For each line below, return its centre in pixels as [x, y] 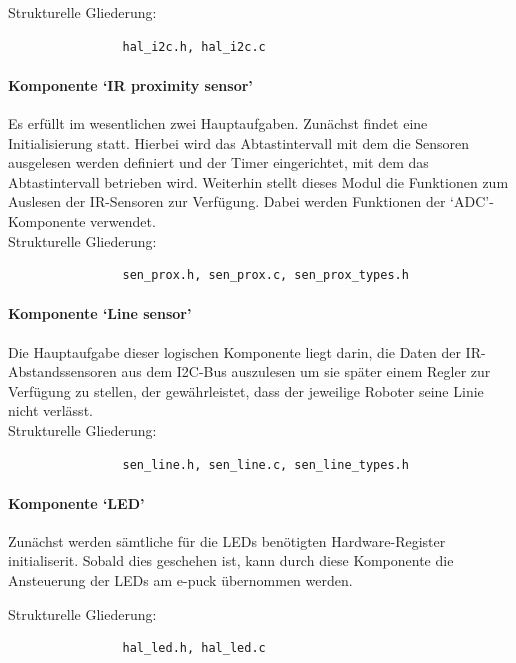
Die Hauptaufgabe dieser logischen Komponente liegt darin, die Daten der [234, 351]
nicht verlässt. [50, 410]
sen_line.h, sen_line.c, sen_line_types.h [265, 464]
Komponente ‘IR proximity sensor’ [130, 84]
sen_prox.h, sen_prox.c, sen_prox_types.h [265, 275]
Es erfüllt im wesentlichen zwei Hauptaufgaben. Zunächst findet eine [218, 122]
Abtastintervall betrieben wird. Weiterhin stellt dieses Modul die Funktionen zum [258, 181]
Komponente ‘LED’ [76, 502]
